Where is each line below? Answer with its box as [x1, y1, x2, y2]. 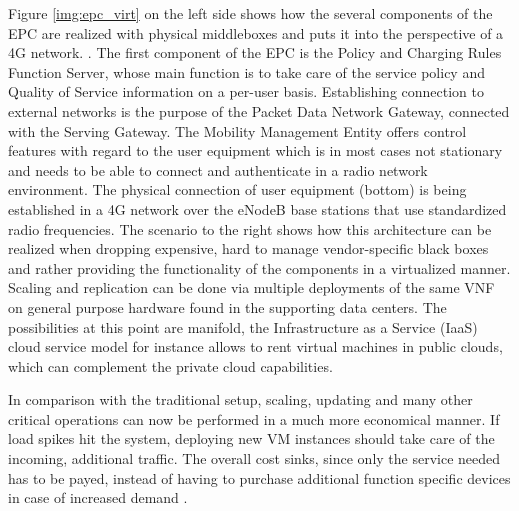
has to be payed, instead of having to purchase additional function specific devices [8, 467, 511, 488]
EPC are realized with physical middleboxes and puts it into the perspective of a [8, 22, 504, 43]
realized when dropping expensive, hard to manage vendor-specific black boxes [8, 238, 489, 259]
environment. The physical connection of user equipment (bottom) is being [8, 179, 467, 200]
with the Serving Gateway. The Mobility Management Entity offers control [8, 120, 467, 141]
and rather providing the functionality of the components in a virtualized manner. [8, 257, 511, 278]
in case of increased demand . [8, 487, 188, 508]
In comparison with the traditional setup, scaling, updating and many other [8, 389, 473, 410]
